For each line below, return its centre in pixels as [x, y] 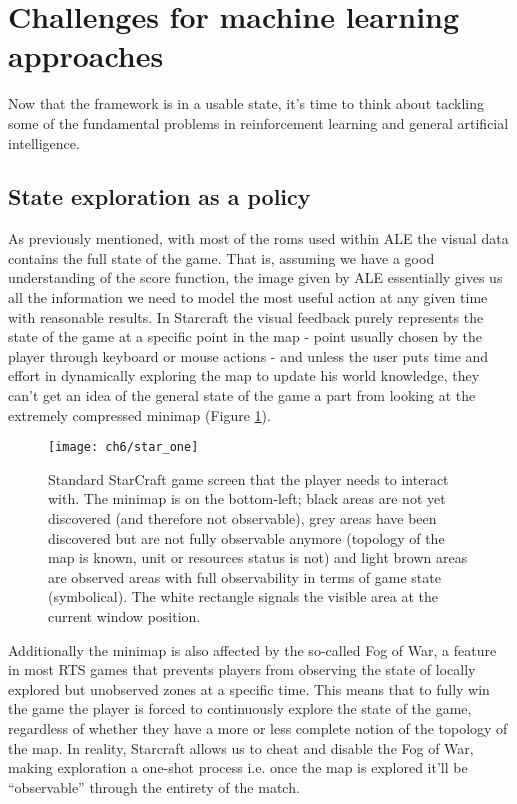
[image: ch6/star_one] [123, 447]
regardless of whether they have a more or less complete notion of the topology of [258, 728]
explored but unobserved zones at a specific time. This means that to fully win [249, 688]
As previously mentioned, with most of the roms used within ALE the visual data [258, 238]
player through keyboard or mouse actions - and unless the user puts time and [248, 355]
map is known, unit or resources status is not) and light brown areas [258, 557]
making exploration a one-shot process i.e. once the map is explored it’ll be [238, 767]
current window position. [124, 616]
